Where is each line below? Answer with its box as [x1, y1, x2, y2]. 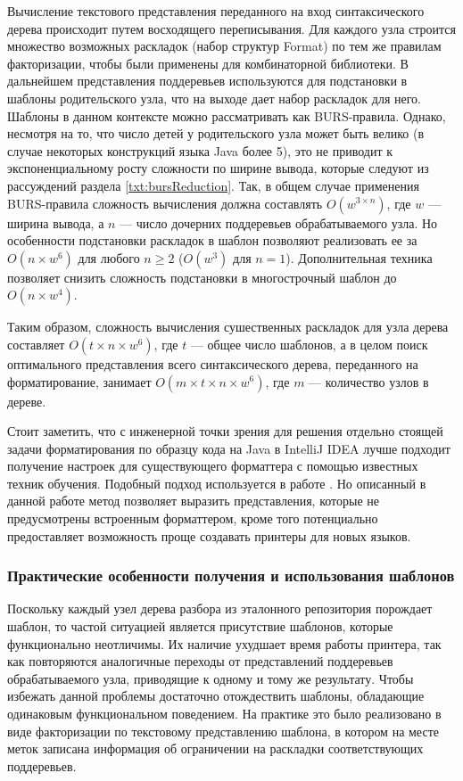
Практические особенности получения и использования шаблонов [7, 564, 455, 587]
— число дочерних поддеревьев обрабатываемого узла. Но [120, 213, 438, 232]
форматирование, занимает [7, 372, 152, 390]
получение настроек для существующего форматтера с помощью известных [7, 456, 418, 475]
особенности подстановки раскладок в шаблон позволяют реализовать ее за [7, 231, 418, 250]
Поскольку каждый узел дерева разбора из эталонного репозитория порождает [7, 599, 433, 618]
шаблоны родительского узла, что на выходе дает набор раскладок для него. [7, 88, 421, 107]
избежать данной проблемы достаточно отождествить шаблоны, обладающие [7, 686, 425, 705]
